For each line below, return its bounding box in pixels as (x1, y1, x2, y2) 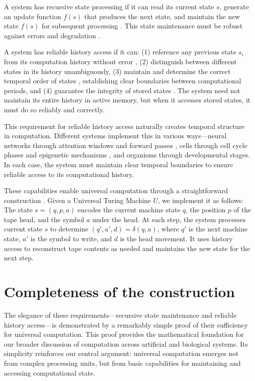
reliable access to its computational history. (4, 169, 134, 179)
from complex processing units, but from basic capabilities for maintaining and (4, 357, 241, 368)
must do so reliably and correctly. (4, 104, 104, 114)
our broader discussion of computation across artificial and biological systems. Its (4, 338, 248, 349)
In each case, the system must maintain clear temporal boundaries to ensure (4, 159, 233, 169)
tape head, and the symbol (4, 214, 84, 224)
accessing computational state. (4, 367, 96, 378)
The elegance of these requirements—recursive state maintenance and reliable (4, 309, 237, 320)
